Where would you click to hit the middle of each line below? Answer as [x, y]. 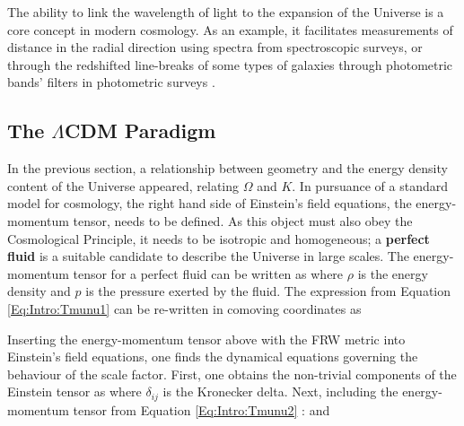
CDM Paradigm [140, 130]
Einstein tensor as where [74, 391]
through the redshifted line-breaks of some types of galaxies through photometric [230, 64]
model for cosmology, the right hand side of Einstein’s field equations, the [210, 203]
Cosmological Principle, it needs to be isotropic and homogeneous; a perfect [219, 238]
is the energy [393, 273]
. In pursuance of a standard [370, 185]
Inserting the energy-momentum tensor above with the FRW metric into [206, 339]
